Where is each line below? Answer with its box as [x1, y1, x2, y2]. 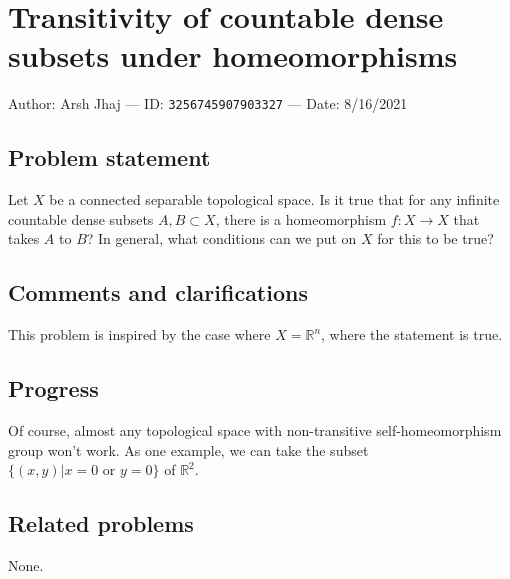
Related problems [8, 508, 194, 539]
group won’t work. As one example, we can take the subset [8, 439, 369, 460]
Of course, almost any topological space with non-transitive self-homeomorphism [8, 419, 502, 440]
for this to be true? [377, 228, 494, 249]
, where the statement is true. [321, 324, 503, 345]
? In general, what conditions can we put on [86, 228, 357, 249]
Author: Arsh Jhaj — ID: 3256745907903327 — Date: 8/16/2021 [8, 93, 408, 114]
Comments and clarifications [8, 277, 308, 308]
